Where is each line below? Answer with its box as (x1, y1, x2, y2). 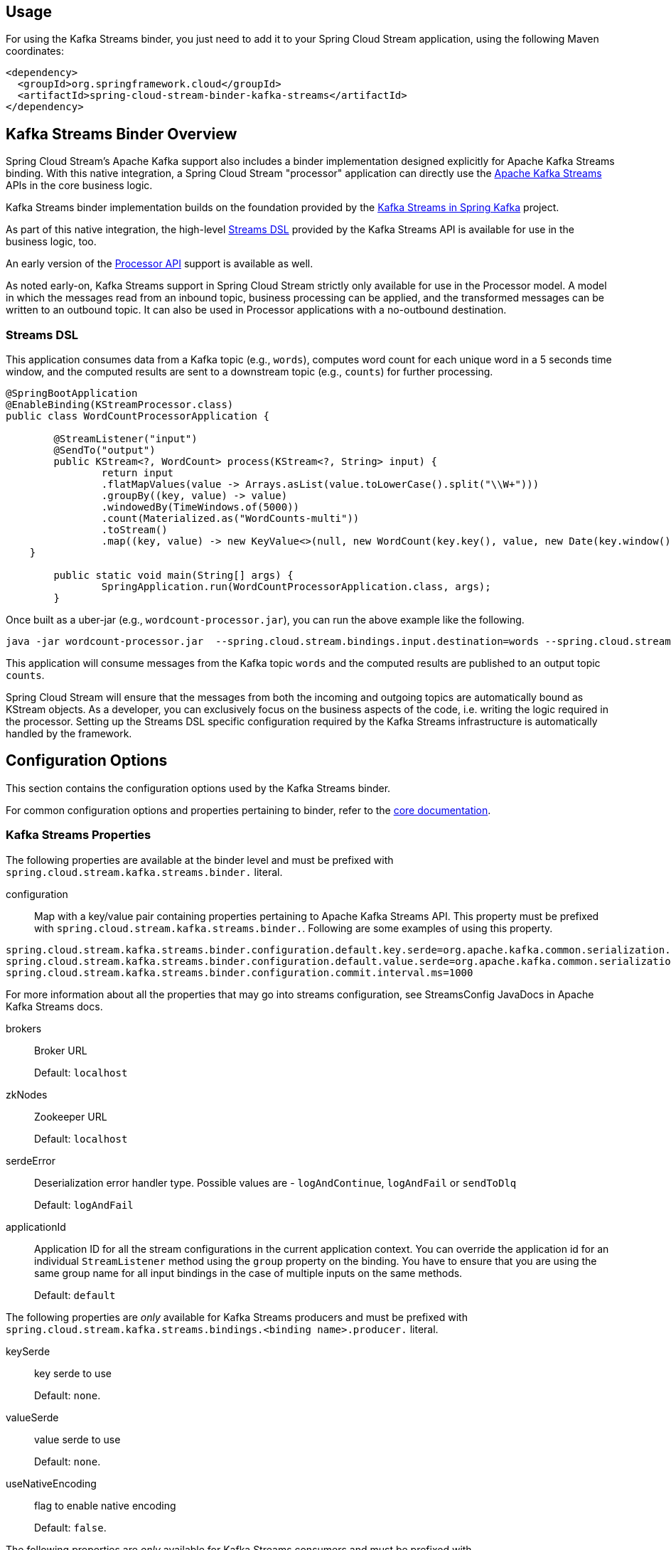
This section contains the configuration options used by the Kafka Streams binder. (6, 781, 391, 794)
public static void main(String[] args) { (53, 570, 294, 582)
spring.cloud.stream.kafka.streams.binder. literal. (6, 865, 283, 878)
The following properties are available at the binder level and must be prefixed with (6, 853, 394, 866)
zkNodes (6, 1088, 48, 1101)
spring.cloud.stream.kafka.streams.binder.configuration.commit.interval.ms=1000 (6, 966, 473, 978)
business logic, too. (6, 235, 97, 248)
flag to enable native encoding (34, 1499, 176, 1512)
